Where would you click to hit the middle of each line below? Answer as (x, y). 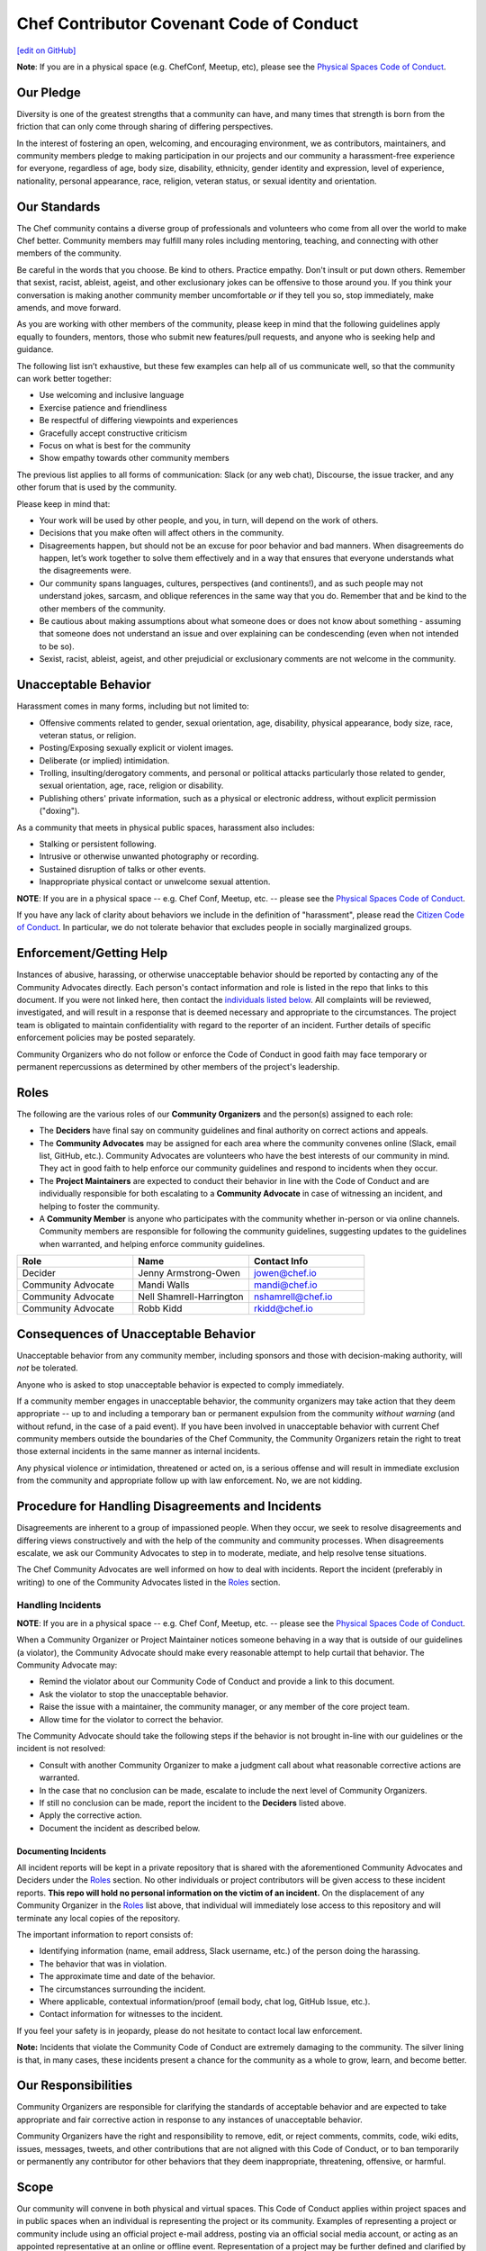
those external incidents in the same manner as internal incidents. (139, 1451)
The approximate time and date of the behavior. (127, 1976)
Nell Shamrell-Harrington (191, 1297)
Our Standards (58, 207)
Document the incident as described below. (120, 1828)
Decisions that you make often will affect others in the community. (162, 533)
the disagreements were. (85, 571)
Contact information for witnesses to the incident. (131, 2014)
